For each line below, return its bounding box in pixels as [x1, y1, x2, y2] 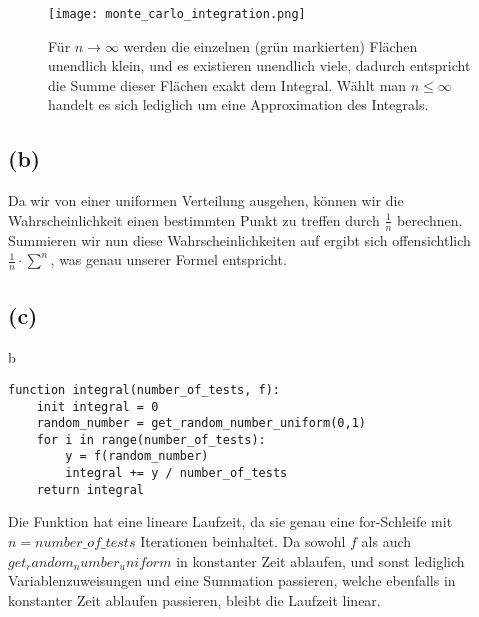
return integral [36, 482, 145, 497]
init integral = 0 [36, 399, 159, 414]
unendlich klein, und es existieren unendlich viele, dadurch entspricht [48, 55, 471, 76]
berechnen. [397, 209, 463, 230]
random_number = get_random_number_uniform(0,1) [36, 416, 366, 431]
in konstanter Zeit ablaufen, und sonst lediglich [176, 550, 465, 571]
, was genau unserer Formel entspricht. [50, 249, 287, 270]
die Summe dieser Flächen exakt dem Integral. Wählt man [48, 74, 407, 95]
